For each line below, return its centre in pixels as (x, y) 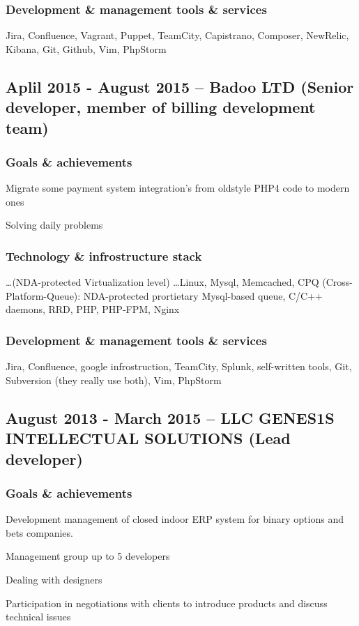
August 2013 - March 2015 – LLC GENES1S (170, 417)
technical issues (38, 617)
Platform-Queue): (43, 295)
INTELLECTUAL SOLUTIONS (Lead (148, 438)
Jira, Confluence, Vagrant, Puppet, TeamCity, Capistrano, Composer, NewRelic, (177, 35)
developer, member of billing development (161, 107)
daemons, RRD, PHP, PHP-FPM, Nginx (93, 309)
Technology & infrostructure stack (104, 255)
